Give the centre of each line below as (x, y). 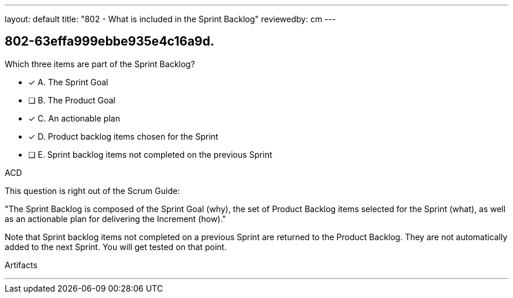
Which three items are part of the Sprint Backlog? (100, 64)
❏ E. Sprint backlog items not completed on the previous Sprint (150, 154)
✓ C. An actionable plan (74, 118)
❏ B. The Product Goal (72, 100)
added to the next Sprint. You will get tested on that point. (116, 247)
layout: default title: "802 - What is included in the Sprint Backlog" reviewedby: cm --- (170, 19)
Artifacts (21, 265)
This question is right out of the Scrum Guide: (93, 190)
